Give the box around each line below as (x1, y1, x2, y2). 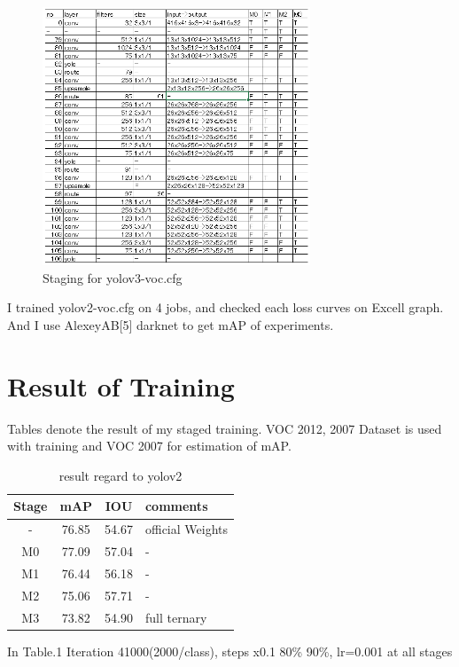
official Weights (144, 520, 228, 538)
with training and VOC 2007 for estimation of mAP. (7, 436, 292, 455)
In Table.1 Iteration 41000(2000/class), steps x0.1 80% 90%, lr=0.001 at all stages (7, 641, 453, 660)
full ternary (144, 608, 207, 626)
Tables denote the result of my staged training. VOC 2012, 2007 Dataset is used (7, 419, 442, 437)
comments (144, 497, 208, 515)
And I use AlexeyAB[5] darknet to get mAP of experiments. (7, 315, 334, 333)
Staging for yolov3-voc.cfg (43, 268, 183, 286)
